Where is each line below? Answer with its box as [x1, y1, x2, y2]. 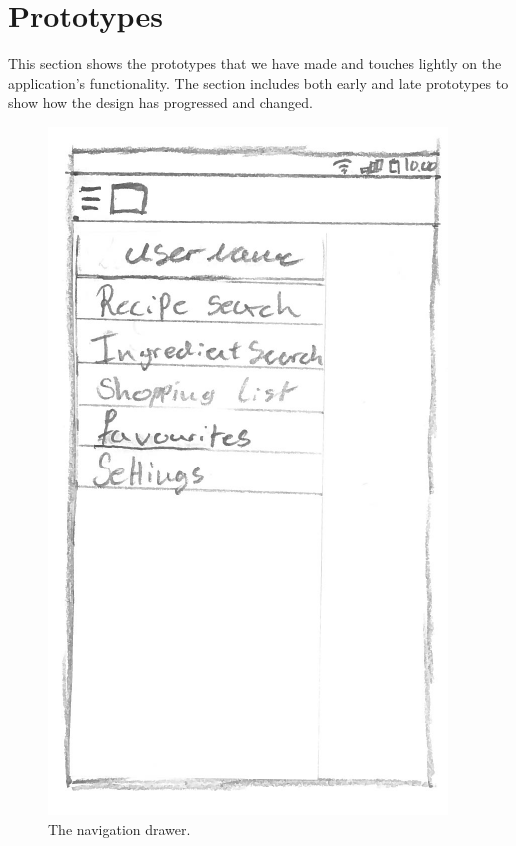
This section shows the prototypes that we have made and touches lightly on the [8, 53, 502, 74]
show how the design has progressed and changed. [8, 92, 313, 113]
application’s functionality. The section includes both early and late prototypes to [8, 72, 509, 93]
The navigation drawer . [48, 818, 191, 839]
